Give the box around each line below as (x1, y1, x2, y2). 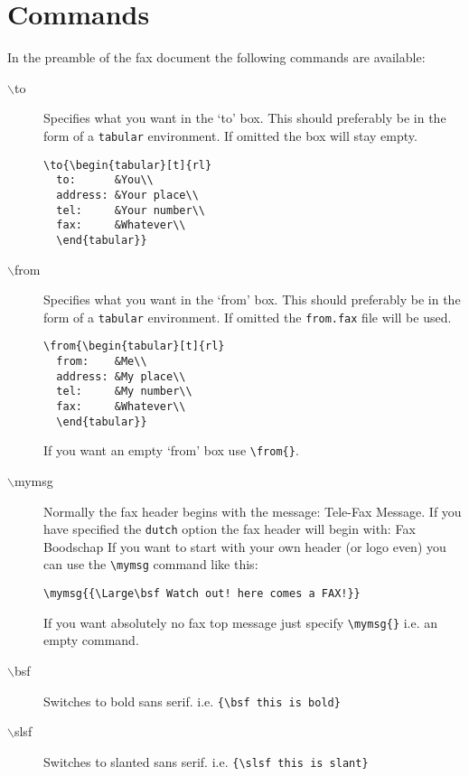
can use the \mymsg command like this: (43, 555, 258, 574)
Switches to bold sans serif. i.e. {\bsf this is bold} (43, 691, 341, 710)
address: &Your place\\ (56, 188, 199, 201)
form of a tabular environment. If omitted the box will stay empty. (43, 126, 417, 145)
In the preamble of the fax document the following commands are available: (7, 48, 426, 67)
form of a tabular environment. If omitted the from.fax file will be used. (43, 307, 452, 326)
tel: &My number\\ (56, 385, 192, 398)
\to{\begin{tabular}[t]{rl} (43, 158, 212, 172)
